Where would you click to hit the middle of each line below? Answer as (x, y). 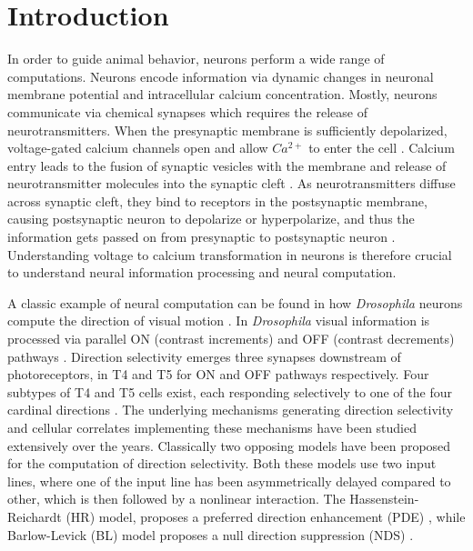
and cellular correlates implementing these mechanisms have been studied (212, 427)
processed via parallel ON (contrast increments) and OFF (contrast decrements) (231, 339)
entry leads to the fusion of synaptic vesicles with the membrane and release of (227, 165)
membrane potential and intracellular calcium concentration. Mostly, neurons (222, 94)
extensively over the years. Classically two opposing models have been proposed (229, 445)
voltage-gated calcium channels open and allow (138, 148)
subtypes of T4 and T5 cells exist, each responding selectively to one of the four (230, 391)
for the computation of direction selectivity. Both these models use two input (222, 463)
